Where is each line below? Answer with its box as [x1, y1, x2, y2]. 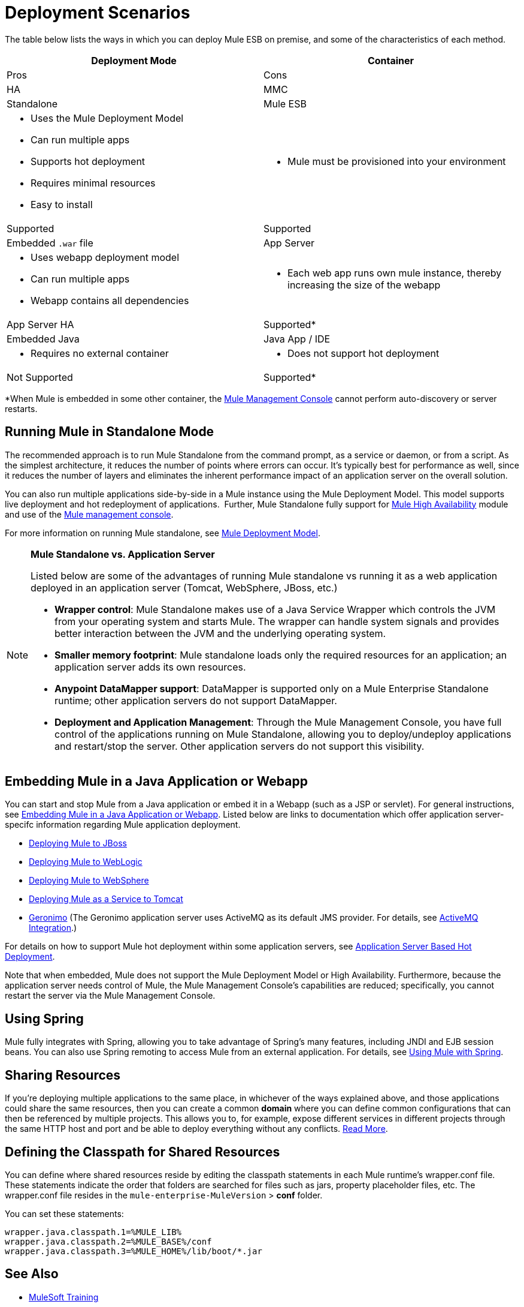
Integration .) [29, 923, 77, 933]
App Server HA [7, 318, 74, 330]
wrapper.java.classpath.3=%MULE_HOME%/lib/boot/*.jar [5, 1246, 262, 1256]
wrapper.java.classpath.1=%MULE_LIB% [5, 1227, 182, 1237]
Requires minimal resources [31, 176, 156, 189]
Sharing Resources [5, 1067, 121, 1083]
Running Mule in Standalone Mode [5, 424, 214, 440]
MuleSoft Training [29, 1291, 99, 1302]
